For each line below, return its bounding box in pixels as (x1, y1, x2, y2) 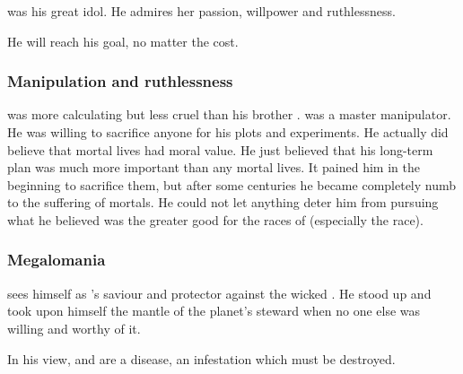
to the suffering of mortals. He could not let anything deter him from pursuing (7, 193, 439, 212)
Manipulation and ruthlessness (7, 70, 233, 92)
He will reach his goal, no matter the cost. (7, 31, 239, 50)
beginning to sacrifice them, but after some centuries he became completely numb (7, 175, 457, 194)
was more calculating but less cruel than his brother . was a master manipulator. (7, 105, 451, 124)
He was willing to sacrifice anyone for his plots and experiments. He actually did (7, 123, 449, 141)
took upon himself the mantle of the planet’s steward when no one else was (7, 301, 421, 320)
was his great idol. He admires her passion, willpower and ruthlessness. (7, 2, 396, 20)
